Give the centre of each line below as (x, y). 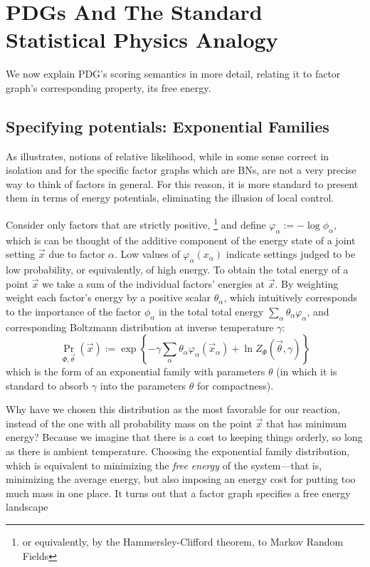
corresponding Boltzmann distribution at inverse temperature (140, 327)
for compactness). (235, 385)
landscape (27, 507)
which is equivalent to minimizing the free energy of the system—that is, (164, 465)
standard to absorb (47, 385)
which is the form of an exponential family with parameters (136, 371)
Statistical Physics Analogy (142, 40)
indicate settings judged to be (291, 254)
